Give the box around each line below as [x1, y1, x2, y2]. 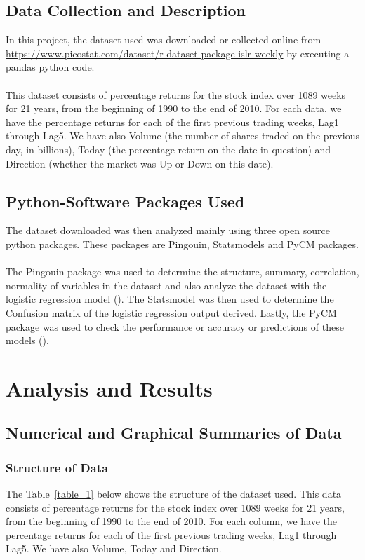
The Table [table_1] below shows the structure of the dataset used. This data [6, 486, 342, 501]
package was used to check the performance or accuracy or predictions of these [6, 319, 344, 334]
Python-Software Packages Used [6, 190, 245, 212]
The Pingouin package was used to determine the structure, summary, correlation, [6, 264, 359, 279]
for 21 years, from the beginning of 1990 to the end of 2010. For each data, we [6, 101, 342, 116]
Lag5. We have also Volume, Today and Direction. [6, 541, 222, 556]
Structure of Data [6, 458, 109, 476]
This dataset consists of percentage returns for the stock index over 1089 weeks [6, 87, 346, 102]
